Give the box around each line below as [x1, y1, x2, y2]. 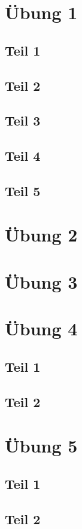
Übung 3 [5, 269, 78, 293]
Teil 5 [5, 181, 41, 200]
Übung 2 [5, 222, 78, 247]
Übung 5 [5, 433, 78, 458]
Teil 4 [5, 146, 41, 165]
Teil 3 [5, 111, 41, 130]
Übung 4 [5, 316, 78, 341]
